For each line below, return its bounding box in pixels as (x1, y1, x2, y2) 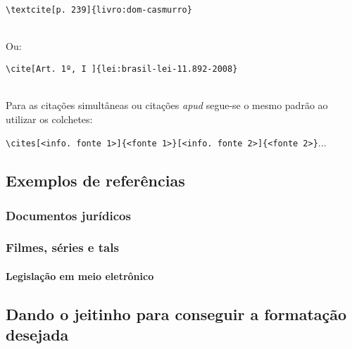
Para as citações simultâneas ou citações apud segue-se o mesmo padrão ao (6, 98, 328, 113)
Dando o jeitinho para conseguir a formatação (6, 303, 347, 324)
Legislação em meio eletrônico (6, 269, 154, 283)
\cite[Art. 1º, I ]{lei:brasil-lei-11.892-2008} (6, 63, 238, 74)
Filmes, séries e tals (6, 239, 119, 256)
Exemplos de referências (6, 170, 185, 191)
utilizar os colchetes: (6, 111, 93, 126)
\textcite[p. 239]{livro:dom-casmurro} (6, 5, 192, 15)
